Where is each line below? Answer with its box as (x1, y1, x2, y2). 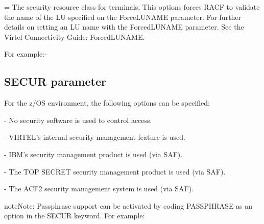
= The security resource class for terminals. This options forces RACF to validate (4, 2, 260, 12)
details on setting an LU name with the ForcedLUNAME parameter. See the (4, 21, 244, 32)
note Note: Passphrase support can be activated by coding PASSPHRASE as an (4, 200, 253, 211)
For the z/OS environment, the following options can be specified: (4, 97, 210, 108)
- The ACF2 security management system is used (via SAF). (4, 183, 194, 194)
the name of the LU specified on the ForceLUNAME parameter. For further (4, 11, 242, 22)
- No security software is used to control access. (4, 114, 152, 125)
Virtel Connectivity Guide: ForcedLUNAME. (4, 31, 145, 42)
